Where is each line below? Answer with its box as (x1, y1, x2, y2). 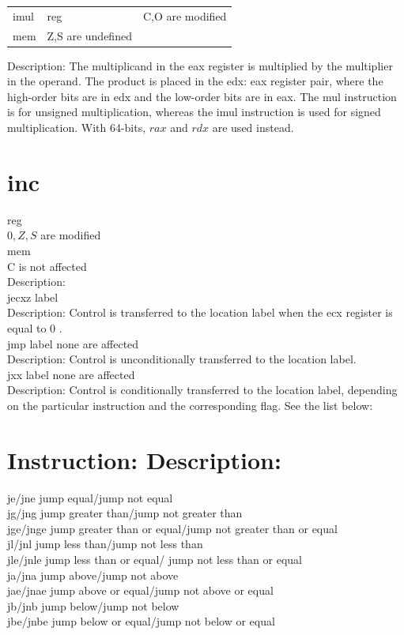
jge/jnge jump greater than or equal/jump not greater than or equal (7, 520, 338, 536)
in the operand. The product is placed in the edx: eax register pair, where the (7, 73, 383, 89)
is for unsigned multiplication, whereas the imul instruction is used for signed (7, 103, 381, 120)
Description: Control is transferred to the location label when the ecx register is (7, 304, 393, 321)
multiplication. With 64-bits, (7, 119, 146, 136)
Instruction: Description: (7, 443, 281, 475)
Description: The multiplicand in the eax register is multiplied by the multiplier (7, 57, 393, 73)
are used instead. (212, 119, 294, 136)
